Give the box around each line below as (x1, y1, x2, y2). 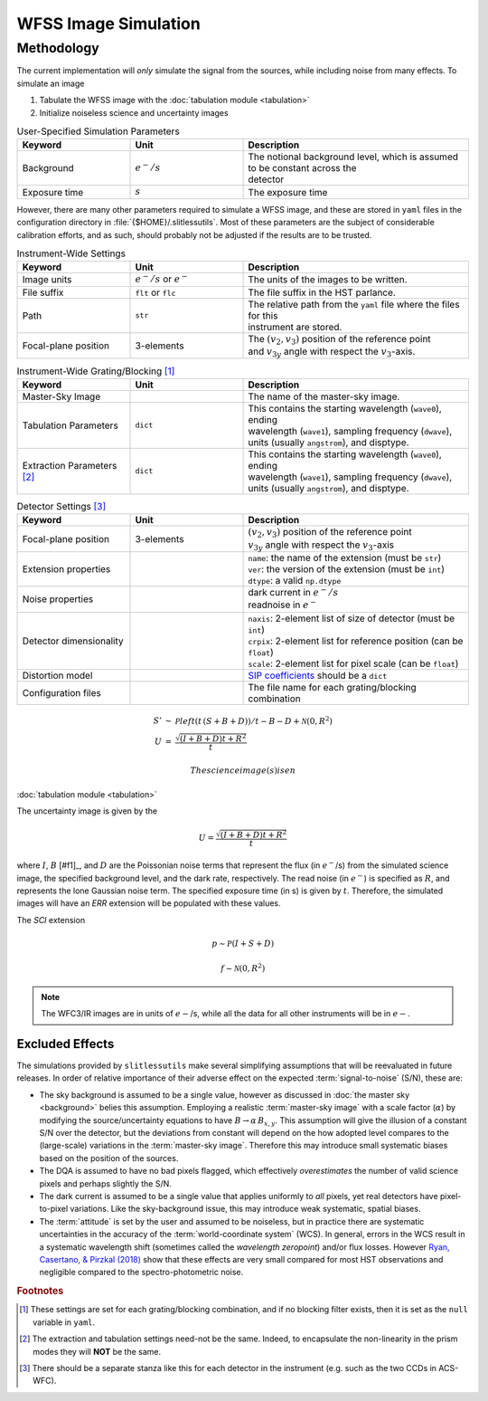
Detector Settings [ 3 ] (16, 500, 107, 512)
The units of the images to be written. (248, 273, 408, 286)
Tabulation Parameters (22, 419, 119, 432)
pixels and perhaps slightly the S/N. (39, 1177, 172, 1189)
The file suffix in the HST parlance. (248, 286, 397, 299)
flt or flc (135, 286, 176, 299)
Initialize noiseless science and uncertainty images (39, 107, 230, 118)
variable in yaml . (33, 1317, 96, 1328)
